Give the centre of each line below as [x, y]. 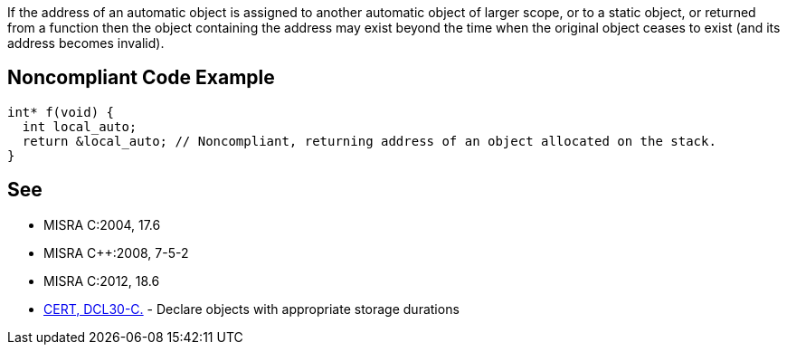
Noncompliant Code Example [141, 78]
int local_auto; [80, 126]
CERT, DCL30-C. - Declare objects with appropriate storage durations [251, 309]
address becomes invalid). [86, 43]
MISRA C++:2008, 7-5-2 [116, 252]
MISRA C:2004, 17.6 [102, 224]
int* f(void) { [61, 112]
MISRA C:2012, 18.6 [102, 281]
